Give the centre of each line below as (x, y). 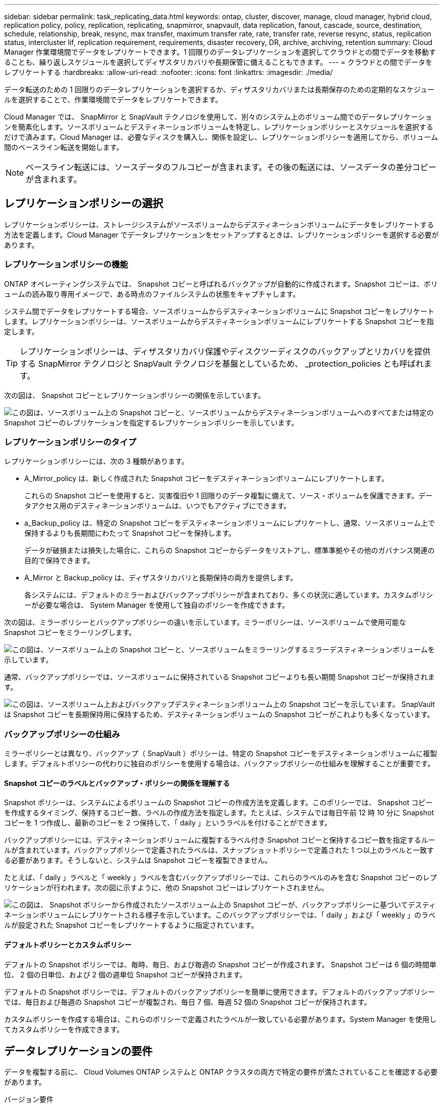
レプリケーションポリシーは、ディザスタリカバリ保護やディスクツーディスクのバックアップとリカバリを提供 (225, 351)
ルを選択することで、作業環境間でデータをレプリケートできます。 (113, 100)
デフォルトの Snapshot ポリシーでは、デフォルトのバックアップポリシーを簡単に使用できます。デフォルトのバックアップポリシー (219, 992)
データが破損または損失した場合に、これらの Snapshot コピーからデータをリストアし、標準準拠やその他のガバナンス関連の (230, 550)
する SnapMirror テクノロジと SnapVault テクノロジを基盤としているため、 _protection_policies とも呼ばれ (222, 363)
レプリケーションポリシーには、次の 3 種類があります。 (96, 461)
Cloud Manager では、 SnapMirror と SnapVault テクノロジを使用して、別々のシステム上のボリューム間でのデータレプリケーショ (218, 117)
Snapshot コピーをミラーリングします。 (70, 633)
